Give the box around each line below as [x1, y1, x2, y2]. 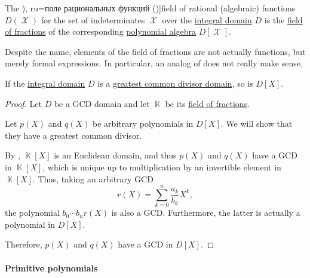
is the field [264, 13, 303, 26]
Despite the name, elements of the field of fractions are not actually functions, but [5, 45, 306, 57]
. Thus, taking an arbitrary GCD [32, 172, 154, 185]
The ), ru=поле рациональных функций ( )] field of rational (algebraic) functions [5, 2, 296, 14]
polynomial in [5, 218, 56, 230]
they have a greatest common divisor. [5, 129, 142, 141]
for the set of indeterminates [41, 13, 145, 26]
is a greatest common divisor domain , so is [97, 77, 253, 89]
